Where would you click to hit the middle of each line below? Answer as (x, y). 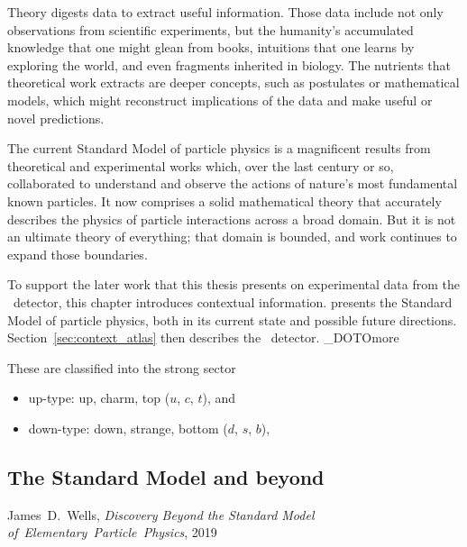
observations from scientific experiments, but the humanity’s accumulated (211, 29)
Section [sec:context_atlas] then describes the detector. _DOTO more (203, 337)
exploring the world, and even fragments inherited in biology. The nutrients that (229, 64)
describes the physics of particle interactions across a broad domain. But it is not (232, 219)
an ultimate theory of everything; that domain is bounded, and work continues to (232, 237)
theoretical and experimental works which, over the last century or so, (201, 165)
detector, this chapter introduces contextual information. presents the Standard (233, 301)
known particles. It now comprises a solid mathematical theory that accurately (224, 201)
